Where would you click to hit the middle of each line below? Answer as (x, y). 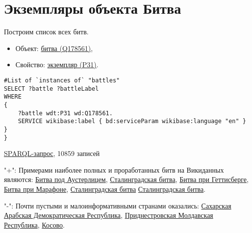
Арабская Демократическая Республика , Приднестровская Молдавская (109, 215)
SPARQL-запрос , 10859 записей (52, 153)
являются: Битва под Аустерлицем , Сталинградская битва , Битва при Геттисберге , (126, 179)
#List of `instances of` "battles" (62, 80)
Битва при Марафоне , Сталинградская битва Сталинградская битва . (105, 189)
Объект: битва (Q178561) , (54, 48)
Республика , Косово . (34, 224)
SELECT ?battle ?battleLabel (51, 89)
